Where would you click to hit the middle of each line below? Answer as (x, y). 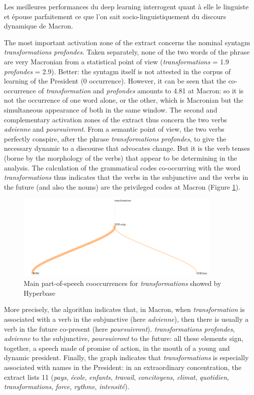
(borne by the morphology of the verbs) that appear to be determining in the (121, 157)
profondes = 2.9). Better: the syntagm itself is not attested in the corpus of (117, 71)
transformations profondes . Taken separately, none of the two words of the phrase (127, 52)
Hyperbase (40, 293)
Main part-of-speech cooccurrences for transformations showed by (123, 283)
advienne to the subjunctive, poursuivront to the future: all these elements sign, (124, 338)
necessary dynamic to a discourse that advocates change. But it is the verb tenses (127, 148)
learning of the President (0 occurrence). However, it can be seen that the (115, 81)
